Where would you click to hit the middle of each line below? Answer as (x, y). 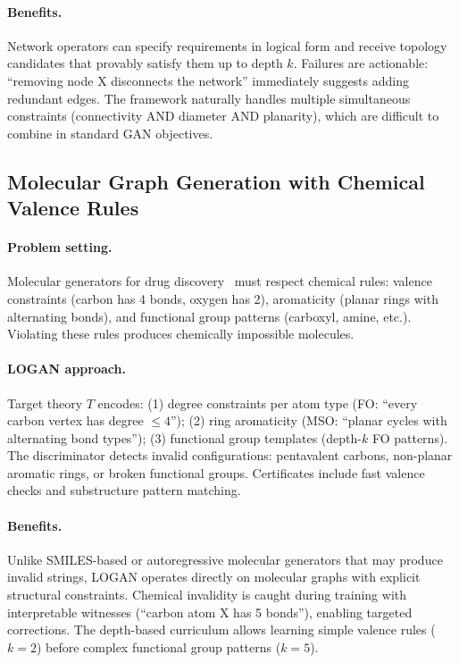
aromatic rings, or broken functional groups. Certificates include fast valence (216, 472)
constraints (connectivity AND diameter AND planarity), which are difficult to (223, 116)
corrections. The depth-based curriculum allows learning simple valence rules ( (221, 629)
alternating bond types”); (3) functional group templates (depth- (184, 437)
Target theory (45, 403)
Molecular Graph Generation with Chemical (216, 181)
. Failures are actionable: (361, 63)
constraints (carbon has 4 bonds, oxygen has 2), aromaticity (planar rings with (223, 298)
